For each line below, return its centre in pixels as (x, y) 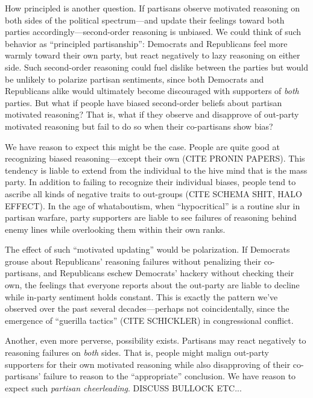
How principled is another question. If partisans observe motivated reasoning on (153, 8)
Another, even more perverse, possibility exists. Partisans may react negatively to (156, 340)
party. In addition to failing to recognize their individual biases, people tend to (150, 182)
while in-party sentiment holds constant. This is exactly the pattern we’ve (141, 296)
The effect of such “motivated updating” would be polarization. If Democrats (147, 249)
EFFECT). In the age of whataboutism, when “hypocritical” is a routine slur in (153, 205)
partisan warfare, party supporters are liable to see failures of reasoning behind (151, 217)
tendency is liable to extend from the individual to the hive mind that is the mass (156, 170)
